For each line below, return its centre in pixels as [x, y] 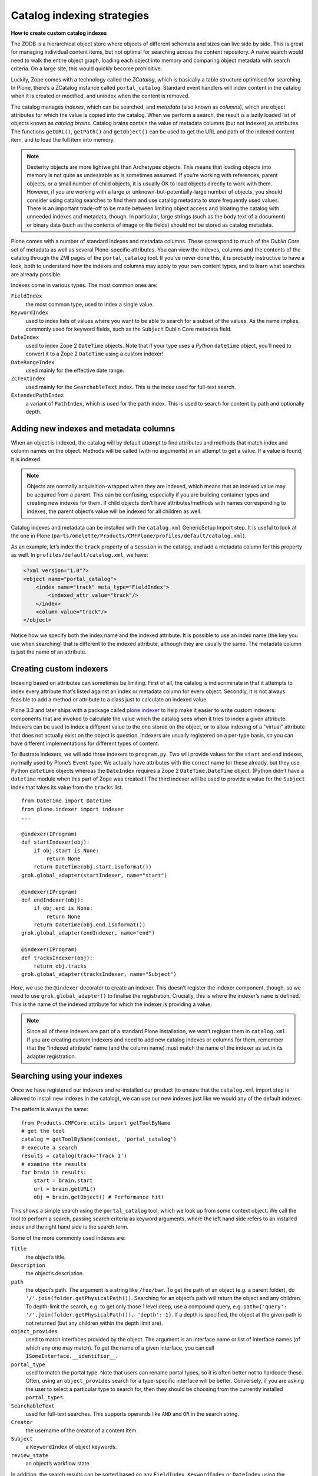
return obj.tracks [60, 966]
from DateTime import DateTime [67, 801]
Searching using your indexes [67, 1076]
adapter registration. [52, 1056]
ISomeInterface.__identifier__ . [72, 1356]
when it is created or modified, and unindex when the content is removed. [100, 96]
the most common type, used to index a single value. [90, 304]
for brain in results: [54, 1172]
